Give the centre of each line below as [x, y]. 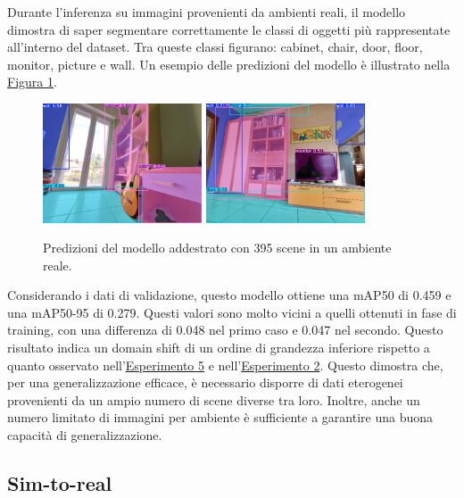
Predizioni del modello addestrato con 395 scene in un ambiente [217, 248]
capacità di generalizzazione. [85, 435]
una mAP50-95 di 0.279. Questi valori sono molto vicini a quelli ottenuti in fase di [232, 312]
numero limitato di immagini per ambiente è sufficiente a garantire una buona [220, 417]
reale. [58, 265]
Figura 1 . [32, 82]
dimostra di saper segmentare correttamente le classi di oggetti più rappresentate [229, 29]
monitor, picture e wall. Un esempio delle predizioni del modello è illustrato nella [229, 64]
